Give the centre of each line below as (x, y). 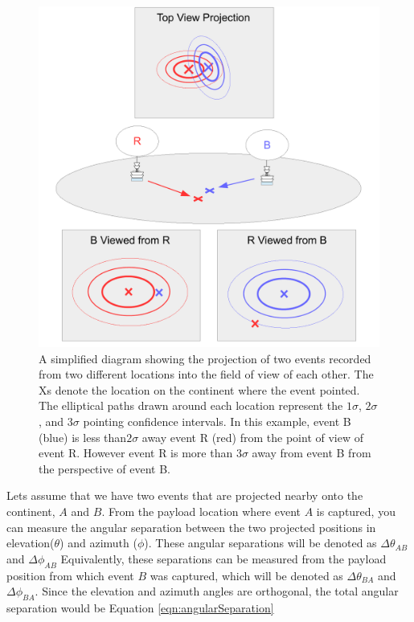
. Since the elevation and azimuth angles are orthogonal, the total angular (217, 591)
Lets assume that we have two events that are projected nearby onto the (185, 495)
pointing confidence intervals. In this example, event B (217, 421)
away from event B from (312, 453)
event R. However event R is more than (136, 453)
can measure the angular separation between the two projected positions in (191, 527)
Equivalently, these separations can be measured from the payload (223, 558)
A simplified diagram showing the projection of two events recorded (205, 358)
